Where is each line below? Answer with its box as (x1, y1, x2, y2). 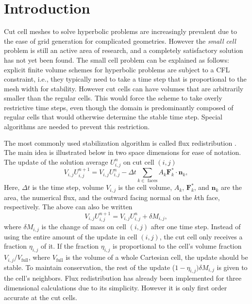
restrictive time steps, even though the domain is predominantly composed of (4, 102, 234, 112)
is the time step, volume (32, 182, 104, 192)
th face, (198, 192, 220, 202)
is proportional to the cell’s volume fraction (112, 241, 242, 251)
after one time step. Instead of (151, 221, 241, 232)
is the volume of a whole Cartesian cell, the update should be (66, 252, 248, 262)
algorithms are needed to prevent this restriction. (4, 121, 150, 132)
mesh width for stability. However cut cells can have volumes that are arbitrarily (4, 83, 244, 93)
